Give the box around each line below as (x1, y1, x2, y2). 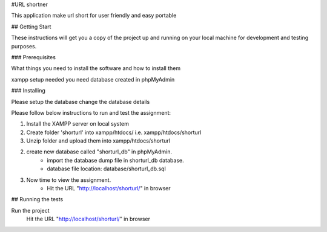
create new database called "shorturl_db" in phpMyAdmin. (26, 148, 173, 155)
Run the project (11, 207, 50, 214)
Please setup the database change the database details (11, 98, 150, 105)
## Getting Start (11, 23, 51, 30)
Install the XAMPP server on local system (26, 120, 130, 127)
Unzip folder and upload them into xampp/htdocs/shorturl (26, 137, 171, 144)
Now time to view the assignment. (26, 176, 111, 184)
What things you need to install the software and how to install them (11, 65, 181, 72)
